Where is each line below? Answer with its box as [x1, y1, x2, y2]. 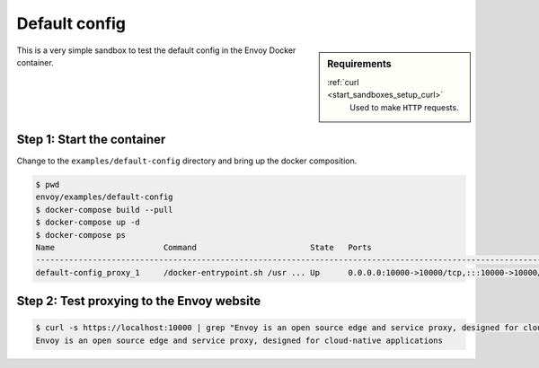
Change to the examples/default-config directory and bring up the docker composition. [16, 155, 358, 166]
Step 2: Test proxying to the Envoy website [16, 294, 261, 309]
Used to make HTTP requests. [349, 101, 459, 112]
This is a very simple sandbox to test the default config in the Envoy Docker [16, 45, 296, 56]
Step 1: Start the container [16, 131, 166, 147]
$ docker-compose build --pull [35, 205, 174, 215]
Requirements [327, 57, 392, 70]
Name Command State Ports [35, 242, 373, 253]
